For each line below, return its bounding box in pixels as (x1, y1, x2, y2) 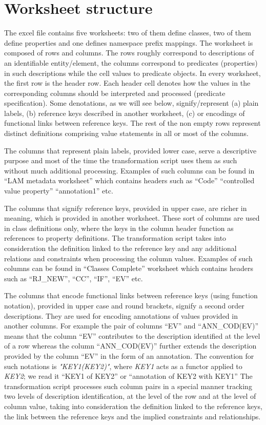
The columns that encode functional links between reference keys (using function (4, 290, 258, 301)
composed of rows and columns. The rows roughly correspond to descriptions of (4, 47, 254, 58)
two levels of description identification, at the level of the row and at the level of (4, 391, 256, 401)
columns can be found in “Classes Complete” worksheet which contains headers (4, 263, 253, 274)
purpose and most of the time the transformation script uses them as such (4, 155, 237, 166)
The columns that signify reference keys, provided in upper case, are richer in (4, 202, 247, 213)
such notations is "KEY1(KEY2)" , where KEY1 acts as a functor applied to (4, 360, 242, 371)
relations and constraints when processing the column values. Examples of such (4, 253, 253, 263)
